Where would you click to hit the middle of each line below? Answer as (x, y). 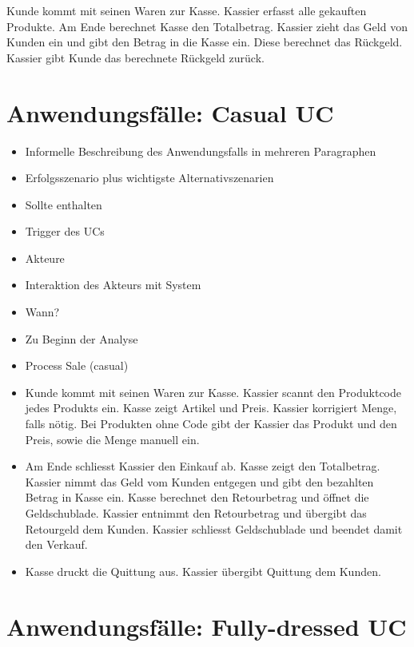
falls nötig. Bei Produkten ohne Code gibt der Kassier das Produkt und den (211, 424)
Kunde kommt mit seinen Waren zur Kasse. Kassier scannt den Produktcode (213, 392)
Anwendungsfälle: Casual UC (170, 112)
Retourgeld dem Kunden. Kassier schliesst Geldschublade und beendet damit (214, 528)
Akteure (45, 258)
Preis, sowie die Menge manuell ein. (112, 439)
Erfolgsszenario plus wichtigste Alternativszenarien (149, 178)
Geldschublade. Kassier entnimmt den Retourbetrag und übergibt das (196, 513)
